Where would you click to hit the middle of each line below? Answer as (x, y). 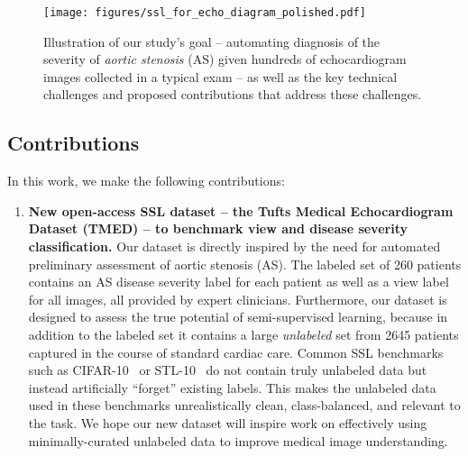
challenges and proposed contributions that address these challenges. (233, 94)
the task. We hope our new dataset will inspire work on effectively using (228, 422)
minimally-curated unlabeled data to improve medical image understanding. (238, 440)
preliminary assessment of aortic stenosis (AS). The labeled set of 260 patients (245, 264)
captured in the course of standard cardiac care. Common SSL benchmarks (236, 352)
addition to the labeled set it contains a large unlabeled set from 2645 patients (243, 334)
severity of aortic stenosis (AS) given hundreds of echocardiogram (225, 59)
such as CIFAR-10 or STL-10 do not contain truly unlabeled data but (228, 370)
